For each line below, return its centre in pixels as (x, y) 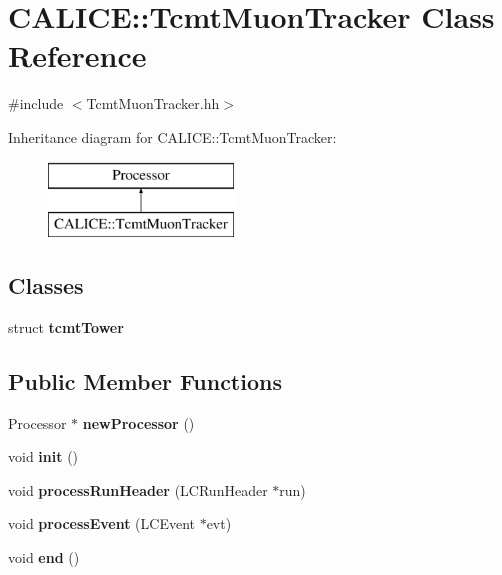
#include (36, 103)
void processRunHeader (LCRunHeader (138, 489)
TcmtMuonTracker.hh (153, 103)
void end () (44, 557)
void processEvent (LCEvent (101, 523)
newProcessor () (138, 422)
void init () (43, 456)
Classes (46, 285)
